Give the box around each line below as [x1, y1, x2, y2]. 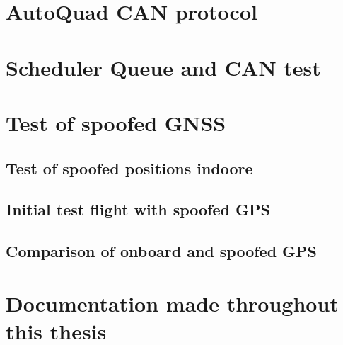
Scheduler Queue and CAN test [6, 52, 321, 81]
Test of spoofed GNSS [6, 108, 226, 137]
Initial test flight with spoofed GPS [6, 198, 270, 220]
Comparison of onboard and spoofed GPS [6, 240, 318, 262]
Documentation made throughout [6, 288, 339, 317]
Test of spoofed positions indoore [6, 157, 253, 179]
